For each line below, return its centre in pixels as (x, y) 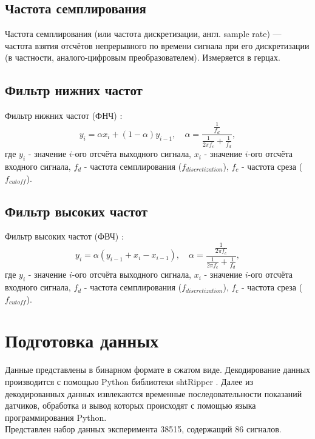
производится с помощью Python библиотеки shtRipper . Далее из (129, 382)
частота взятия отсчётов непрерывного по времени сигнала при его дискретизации (157, 45)
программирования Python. (56, 417)
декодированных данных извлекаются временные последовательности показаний (154, 393)
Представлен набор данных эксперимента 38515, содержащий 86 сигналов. (143, 429)
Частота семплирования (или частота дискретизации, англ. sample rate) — (143, 34)
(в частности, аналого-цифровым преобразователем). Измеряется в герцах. (143, 57)
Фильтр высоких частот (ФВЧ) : (64, 236)
